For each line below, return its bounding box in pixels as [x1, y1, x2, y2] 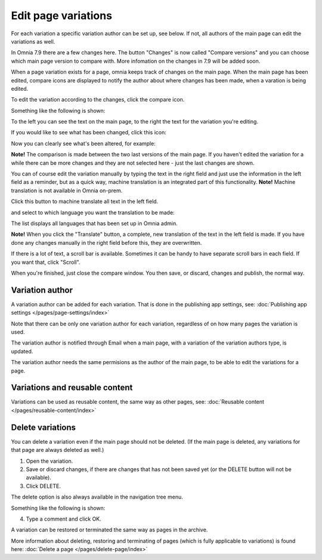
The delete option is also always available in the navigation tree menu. [11, 493, 183, 501]
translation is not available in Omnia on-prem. [11, 187, 123, 194]
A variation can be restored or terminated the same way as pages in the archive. [11, 526, 208, 534]
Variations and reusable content [11, 383, 133, 393]
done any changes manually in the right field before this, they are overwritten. [11, 239, 202, 246]
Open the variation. [26, 457, 73, 464]
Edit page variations [11, 9, 113, 22]
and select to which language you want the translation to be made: [11, 209, 175, 216]
